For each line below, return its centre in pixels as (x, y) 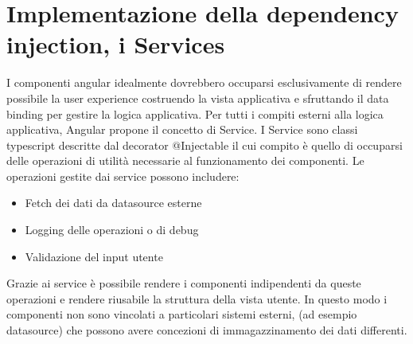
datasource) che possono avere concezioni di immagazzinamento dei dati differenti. (207, 330)
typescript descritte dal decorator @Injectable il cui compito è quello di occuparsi (205, 145)
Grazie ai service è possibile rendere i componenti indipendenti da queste (184, 283)
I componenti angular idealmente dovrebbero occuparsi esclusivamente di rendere (204, 82)
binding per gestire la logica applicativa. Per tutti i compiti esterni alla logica (195, 113)
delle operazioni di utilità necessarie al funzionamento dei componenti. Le (185, 160)
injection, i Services (116, 44)
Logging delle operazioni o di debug (112, 230)
